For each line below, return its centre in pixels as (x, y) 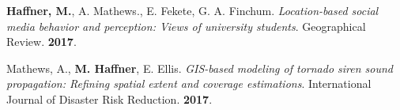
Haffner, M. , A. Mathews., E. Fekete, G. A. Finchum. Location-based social (192, 10)
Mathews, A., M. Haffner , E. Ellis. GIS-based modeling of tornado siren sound (200, 68)
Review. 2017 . (42, 42)
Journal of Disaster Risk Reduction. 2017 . (109, 99)
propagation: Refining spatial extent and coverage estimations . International (189, 83)
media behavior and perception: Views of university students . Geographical (186, 26)
